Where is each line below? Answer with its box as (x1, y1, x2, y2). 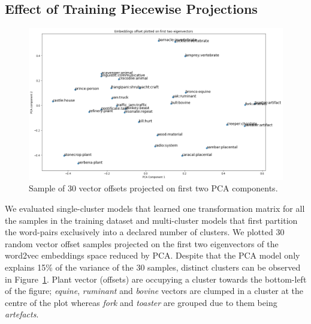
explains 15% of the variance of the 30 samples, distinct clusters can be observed (5, 260, 301, 273)
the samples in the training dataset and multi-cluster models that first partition (5, 214, 298, 226)
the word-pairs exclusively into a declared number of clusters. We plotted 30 (5, 226, 285, 238)
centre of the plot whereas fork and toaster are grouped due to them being (5, 296, 277, 308)
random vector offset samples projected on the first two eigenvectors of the (5, 237, 279, 250)
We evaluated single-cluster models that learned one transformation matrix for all (5, 202, 305, 214)
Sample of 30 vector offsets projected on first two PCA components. (29, 182, 278, 194)
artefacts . (5, 308, 39, 320)
